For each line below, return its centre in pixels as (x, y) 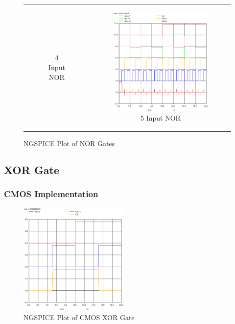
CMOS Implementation (51, 194)
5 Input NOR (161, 118)
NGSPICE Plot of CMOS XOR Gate (79, 317)
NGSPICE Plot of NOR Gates (69, 143)
